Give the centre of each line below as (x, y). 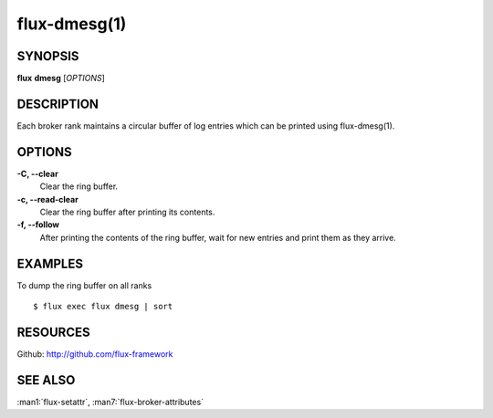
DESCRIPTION (58, 104)
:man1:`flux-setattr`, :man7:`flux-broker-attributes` (110, 402)
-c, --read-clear (48, 199)
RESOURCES (53, 332)
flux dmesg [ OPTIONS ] (61, 78)
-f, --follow (38, 225)
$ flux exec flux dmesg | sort (103, 307)
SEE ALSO (46, 380)
